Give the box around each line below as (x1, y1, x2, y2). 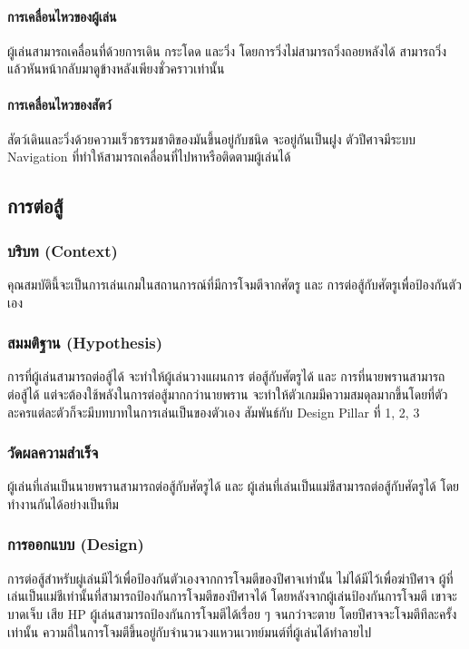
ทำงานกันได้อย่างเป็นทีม (7, 494, 119, 513)
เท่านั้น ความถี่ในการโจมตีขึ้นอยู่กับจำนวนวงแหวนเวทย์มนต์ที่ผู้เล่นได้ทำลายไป (7, 622, 372, 641)
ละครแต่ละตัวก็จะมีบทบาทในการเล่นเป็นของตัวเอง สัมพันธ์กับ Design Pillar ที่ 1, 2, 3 (7, 402, 420, 421)
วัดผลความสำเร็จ (7, 441, 99, 464)
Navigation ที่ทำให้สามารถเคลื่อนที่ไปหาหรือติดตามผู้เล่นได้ (7, 147, 291, 166)
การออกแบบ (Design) (7, 533, 144, 556)
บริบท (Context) (7, 239, 118, 261)
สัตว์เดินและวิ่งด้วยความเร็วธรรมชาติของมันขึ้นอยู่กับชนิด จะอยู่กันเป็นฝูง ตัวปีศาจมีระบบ (7, 129, 415, 148)
